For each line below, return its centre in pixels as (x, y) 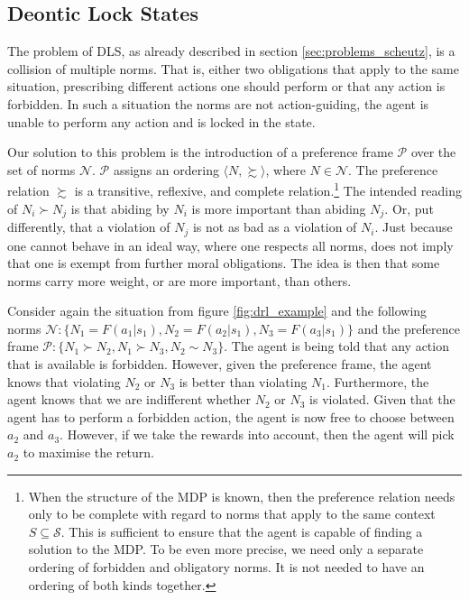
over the (433, 152)
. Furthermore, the (378, 381)
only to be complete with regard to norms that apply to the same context (232, 514)
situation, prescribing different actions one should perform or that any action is (226, 86)
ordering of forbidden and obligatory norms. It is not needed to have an (226, 567)
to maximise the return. (88, 452)
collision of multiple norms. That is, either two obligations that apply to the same (233, 68)
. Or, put (409, 208)
